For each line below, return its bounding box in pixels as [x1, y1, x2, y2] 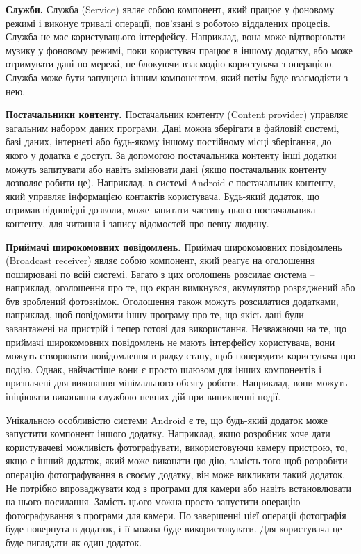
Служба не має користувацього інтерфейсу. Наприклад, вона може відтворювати [6, 29, 346, 44]
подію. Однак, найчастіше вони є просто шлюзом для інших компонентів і [6, 361, 322, 376]
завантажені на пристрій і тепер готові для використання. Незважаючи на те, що [6, 321, 346, 336]
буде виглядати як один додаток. [6, 535, 142, 549]
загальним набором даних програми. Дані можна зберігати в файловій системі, [6, 120, 339, 135]
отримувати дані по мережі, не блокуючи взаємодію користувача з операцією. [6, 56, 335, 71]
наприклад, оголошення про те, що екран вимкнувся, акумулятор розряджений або [6, 280, 355, 295]
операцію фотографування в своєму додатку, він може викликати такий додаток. [6, 467, 346, 481]
